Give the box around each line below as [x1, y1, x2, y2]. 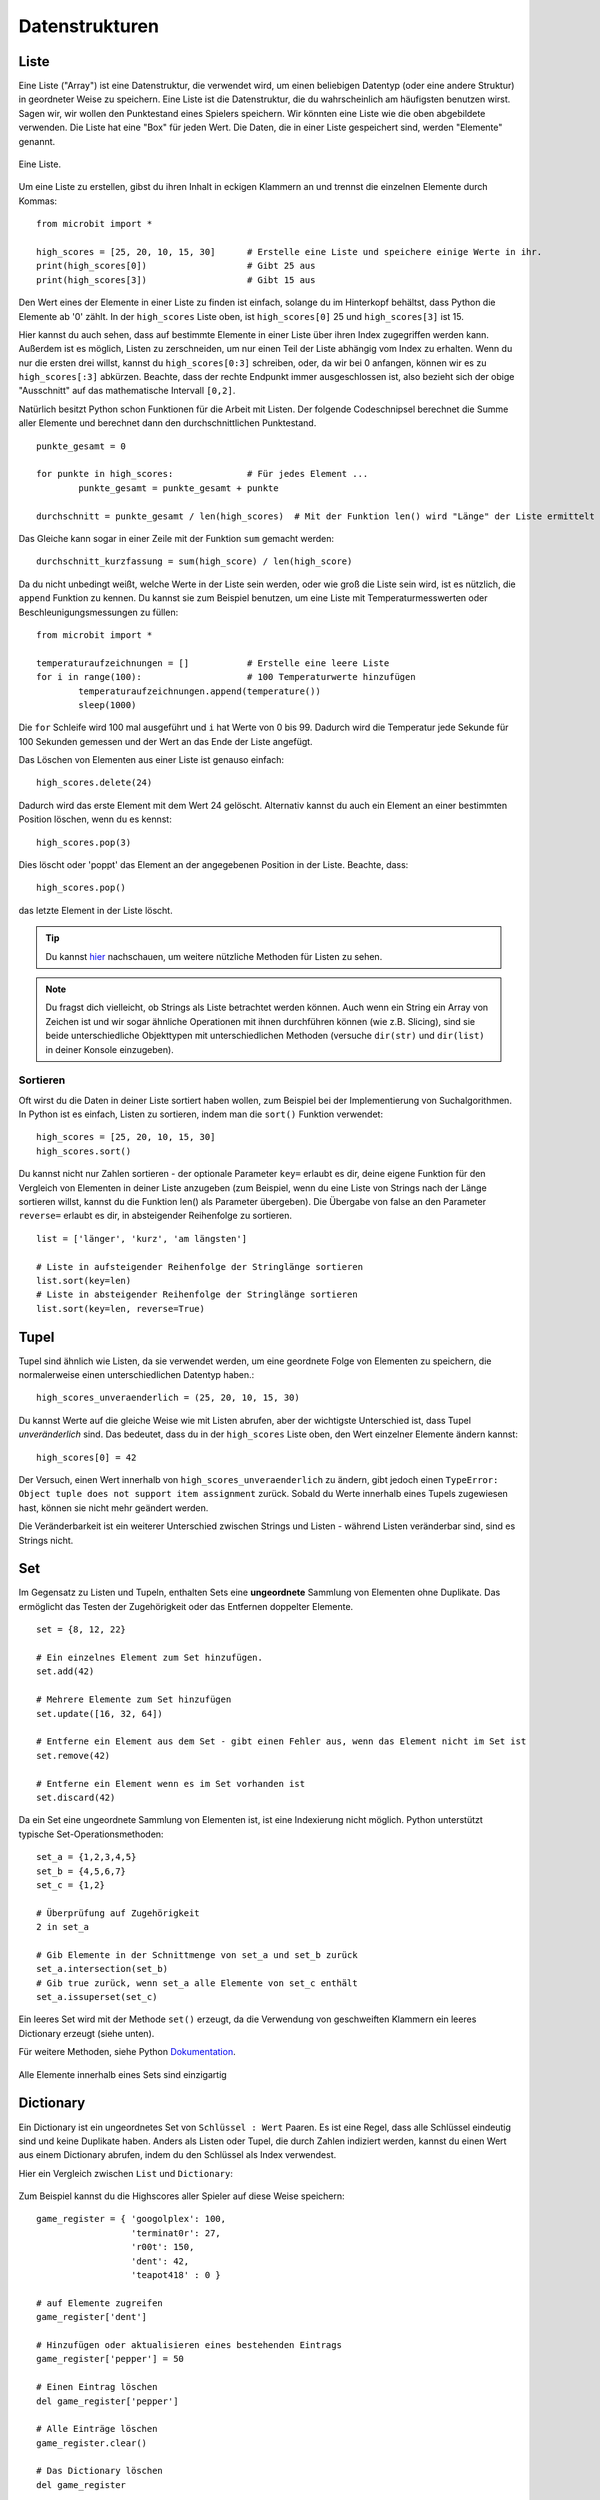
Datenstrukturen [18, 15, 160, 37]
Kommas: [18, 195, 58, 207]
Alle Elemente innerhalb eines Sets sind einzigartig [18, 2068, 227, 2080]
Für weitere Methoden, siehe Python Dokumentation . [18, 2046, 236, 2058]
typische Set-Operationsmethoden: [18, 1828, 164, 1840]
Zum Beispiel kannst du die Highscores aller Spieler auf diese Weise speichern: [18, 2190, 345, 2202]
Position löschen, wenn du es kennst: [18, 813, 172, 825]
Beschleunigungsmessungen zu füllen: [18, 606, 179, 618]
